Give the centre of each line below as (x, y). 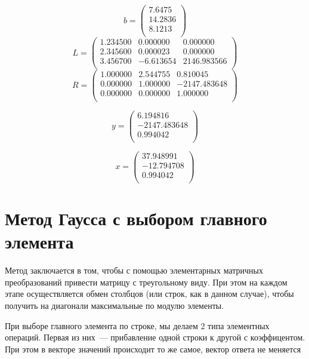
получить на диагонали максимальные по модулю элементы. (115, 306)
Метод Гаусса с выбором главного (136, 218)
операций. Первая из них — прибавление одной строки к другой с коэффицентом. (155, 337)
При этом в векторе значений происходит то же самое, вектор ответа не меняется (153, 349)
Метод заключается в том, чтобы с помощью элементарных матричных (134, 270)
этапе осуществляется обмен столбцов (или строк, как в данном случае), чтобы (149, 294)
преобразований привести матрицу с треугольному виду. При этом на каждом (146, 282)
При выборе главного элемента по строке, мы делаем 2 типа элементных (137, 325)
